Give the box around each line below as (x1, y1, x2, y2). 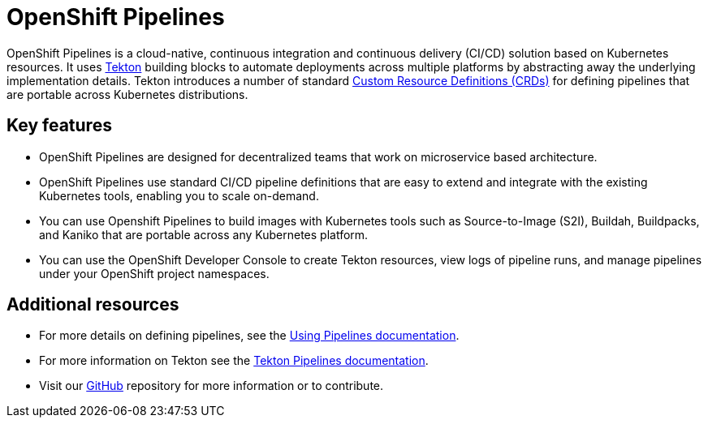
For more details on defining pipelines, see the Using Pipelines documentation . (39, 328, 460, 343)
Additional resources (6, 294, 179, 315)
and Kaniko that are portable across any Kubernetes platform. (39, 227, 369, 242)
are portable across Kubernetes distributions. (6, 87, 248, 101)
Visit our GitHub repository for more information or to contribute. (39, 379, 384, 393)
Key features (6, 115, 112, 136)
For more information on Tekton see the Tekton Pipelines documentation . (39, 353, 429, 368)
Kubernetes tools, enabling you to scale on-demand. (39, 188, 319, 203)
